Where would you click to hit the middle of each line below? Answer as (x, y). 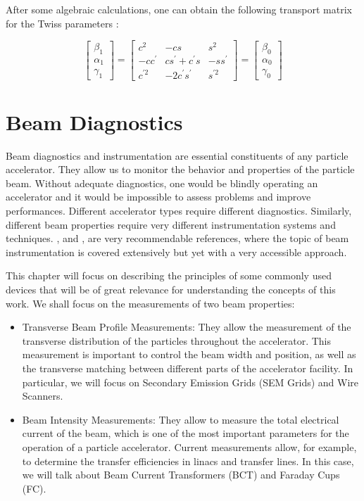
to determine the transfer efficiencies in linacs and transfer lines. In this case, (188, 461)
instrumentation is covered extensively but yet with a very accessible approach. (176, 252)
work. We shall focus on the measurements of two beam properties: (150, 303)
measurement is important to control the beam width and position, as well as (189, 354)
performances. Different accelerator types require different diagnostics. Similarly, (179, 211)
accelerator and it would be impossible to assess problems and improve (158, 197)
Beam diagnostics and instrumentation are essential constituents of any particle (177, 155)
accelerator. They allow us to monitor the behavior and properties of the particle (180, 169)
